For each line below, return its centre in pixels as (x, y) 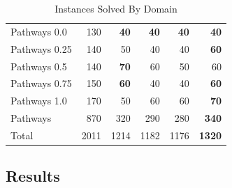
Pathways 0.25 (41, 48)
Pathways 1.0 (39, 101)
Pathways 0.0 (39, 31)
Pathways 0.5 (39, 66)
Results (33, 176)
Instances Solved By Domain (116, 8)
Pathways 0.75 (41, 83)
